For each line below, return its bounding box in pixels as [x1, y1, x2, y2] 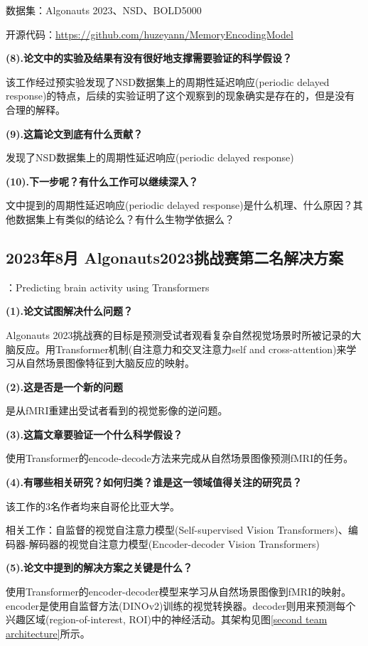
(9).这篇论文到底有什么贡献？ [6, 126, 144, 141]
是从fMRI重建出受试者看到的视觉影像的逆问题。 [6, 403, 228, 418]
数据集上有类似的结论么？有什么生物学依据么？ [15, 211, 234, 226]
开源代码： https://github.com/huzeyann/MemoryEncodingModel [6, 26, 293, 41]
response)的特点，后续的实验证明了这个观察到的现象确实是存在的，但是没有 [6, 88, 355, 103]
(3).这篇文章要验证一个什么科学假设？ [6, 426, 183, 441]
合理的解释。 [6, 102, 65, 117]
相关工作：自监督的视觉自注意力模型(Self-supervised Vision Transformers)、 [6, 522, 349, 537]
